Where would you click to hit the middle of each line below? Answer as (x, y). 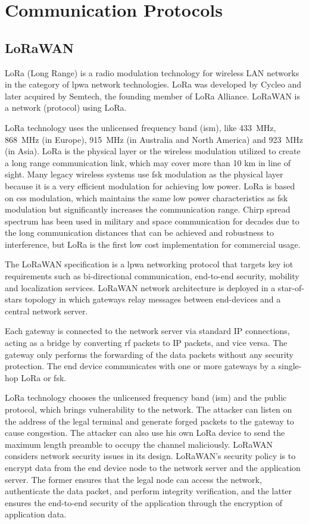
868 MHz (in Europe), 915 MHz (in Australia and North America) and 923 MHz (154, 139)
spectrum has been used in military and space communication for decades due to (152, 221)
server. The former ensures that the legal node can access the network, (133, 479)
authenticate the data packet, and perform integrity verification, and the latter (149, 491)
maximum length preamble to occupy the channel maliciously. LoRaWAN (139, 444)
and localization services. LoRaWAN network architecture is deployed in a (140, 287)
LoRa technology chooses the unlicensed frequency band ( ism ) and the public (146, 397)
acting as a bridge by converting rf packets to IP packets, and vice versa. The (146, 343)
